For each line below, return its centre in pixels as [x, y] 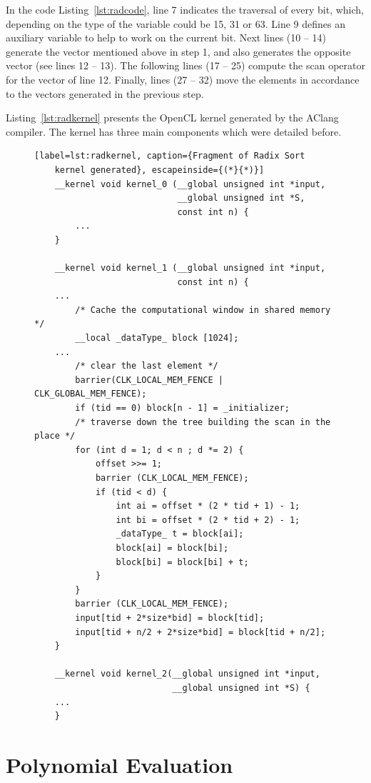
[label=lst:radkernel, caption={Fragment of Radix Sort [170, 156]
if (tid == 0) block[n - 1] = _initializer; [182, 408]
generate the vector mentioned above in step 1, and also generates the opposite [178, 51]
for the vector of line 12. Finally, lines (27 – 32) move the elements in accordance [183, 79]
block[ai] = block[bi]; [172, 548]
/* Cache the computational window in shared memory [203, 310]
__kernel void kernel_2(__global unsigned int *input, [187, 674]
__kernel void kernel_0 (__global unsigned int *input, [190, 184]
